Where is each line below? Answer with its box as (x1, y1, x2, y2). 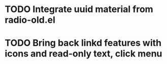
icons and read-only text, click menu (5, 48, 162, 59)
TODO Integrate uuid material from (5, 4, 153, 15)
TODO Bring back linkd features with (5, 37, 162, 49)
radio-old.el (5, 14, 55, 26)
